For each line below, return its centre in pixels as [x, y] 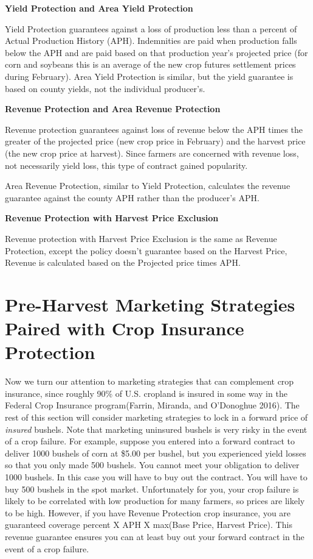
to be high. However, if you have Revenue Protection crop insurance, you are [148, 512]
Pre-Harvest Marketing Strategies [150, 304]
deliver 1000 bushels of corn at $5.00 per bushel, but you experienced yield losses [156, 453]
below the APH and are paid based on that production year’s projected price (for [156, 52]
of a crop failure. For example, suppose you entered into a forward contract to [150, 441]
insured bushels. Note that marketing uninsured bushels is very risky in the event [156, 429]
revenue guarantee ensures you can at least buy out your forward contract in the [155, 536]
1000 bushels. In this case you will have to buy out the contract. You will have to [156, 476]
